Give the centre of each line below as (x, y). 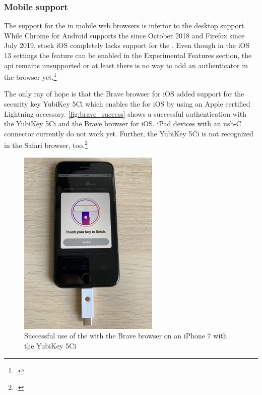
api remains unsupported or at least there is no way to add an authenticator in (126, 65)
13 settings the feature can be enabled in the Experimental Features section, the (128, 55)
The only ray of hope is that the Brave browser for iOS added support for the (124, 94)
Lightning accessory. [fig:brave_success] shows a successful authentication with (125, 113)
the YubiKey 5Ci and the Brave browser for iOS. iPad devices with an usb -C (123, 124)
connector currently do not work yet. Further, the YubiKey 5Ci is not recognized (129, 133)
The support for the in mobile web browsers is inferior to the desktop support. (125, 26)
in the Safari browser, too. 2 (46, 144)
